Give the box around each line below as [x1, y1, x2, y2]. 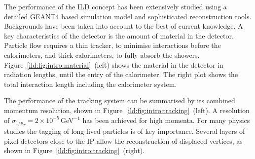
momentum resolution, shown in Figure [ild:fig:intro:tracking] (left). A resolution [4, 105, 250, 115]
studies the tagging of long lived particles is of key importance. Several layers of [4, 125, 245, 136]
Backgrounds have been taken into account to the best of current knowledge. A [4, 21, 243, 31]
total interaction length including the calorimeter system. [4, 79, 177, 89]
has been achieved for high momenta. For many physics [82, 115, 250, 125]
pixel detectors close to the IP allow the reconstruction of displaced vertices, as [4, 135, 243, 146]
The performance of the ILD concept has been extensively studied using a [4, 1, 227, 11]
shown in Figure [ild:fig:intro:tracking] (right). [4, 145, 145, 156]
